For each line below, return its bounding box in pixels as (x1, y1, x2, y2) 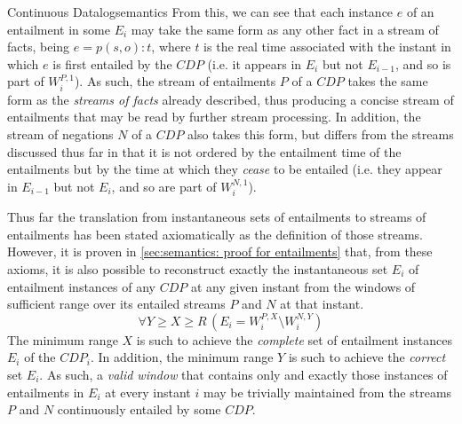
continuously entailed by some (57, 400, 221, 419)
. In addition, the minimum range (91, 348, 274, 366)
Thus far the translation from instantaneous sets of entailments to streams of (7, 208, 426, 226)
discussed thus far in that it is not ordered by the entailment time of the (7, 142, 402, 161)
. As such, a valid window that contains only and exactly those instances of (39, 365, 448, 383)
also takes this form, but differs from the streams (187, 124, 454, 143)
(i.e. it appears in (207, 54, 302, 73)
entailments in (7, 382, 84, 401)
